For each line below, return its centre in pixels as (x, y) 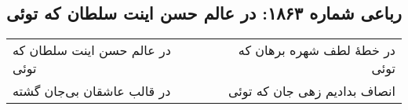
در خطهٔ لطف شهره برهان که (317, 50)
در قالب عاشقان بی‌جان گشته (92, 91)
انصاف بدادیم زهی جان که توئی (311, 91)
